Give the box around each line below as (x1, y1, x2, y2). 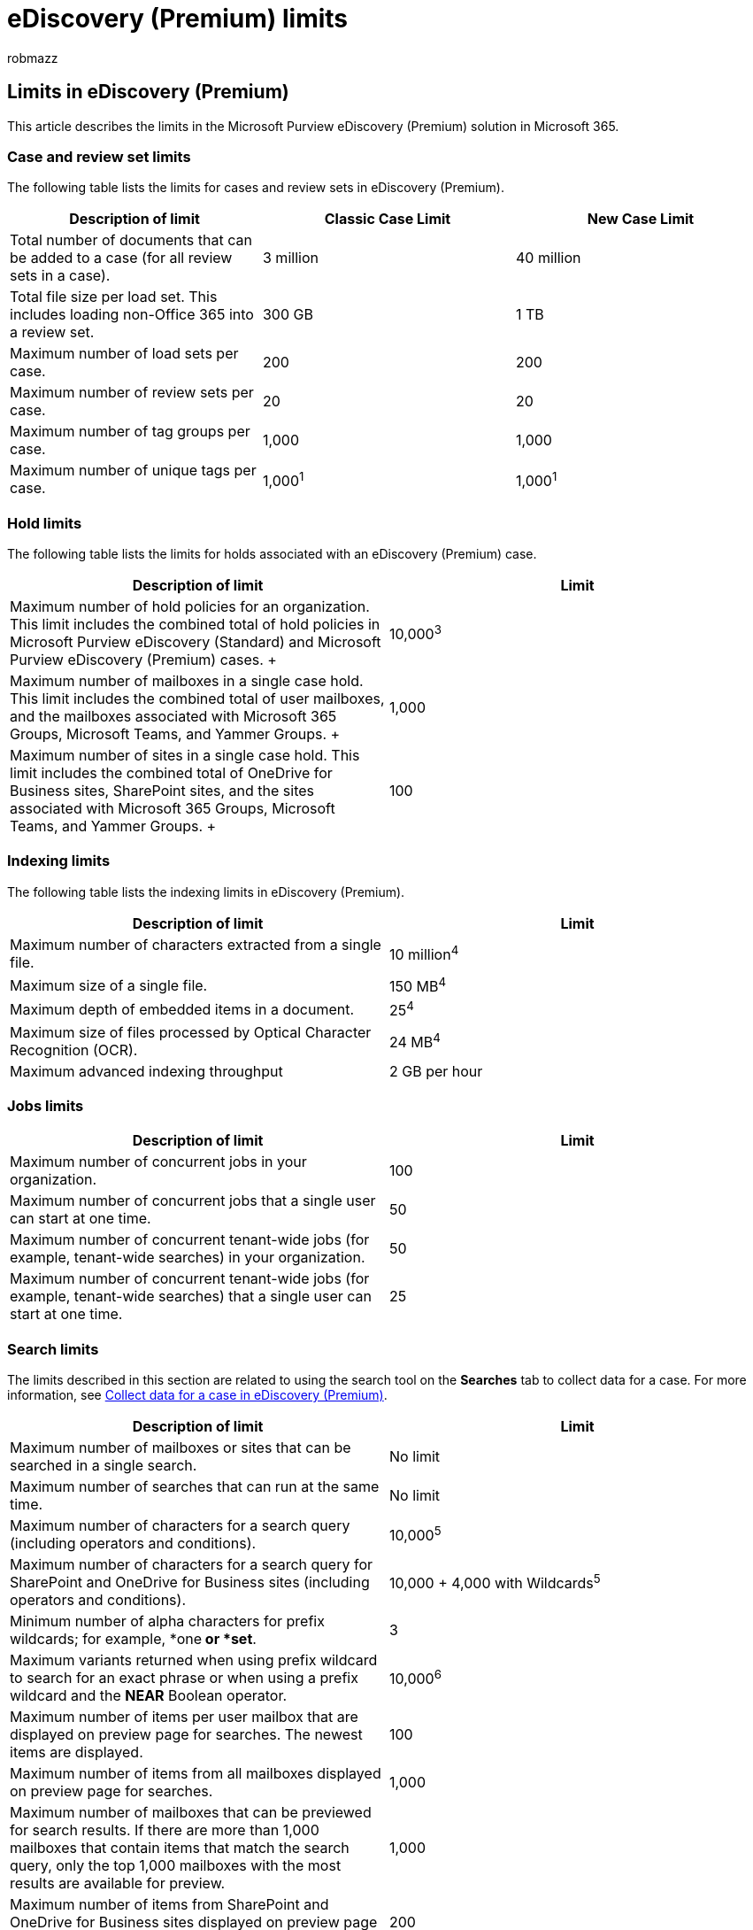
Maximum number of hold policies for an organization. (10, 598, 370, 616)
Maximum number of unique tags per (10, 461, 257, 480)
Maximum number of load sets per (10, 344, 239, 363)
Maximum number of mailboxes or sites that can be (10, 1439, 351, 1456)
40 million (515, 249, 581, 267)
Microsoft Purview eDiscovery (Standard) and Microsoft (10, 633, 381, 652)
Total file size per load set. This (10, 288, 218, 306)
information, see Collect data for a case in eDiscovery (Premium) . (7, 1387, 388, 1402)
